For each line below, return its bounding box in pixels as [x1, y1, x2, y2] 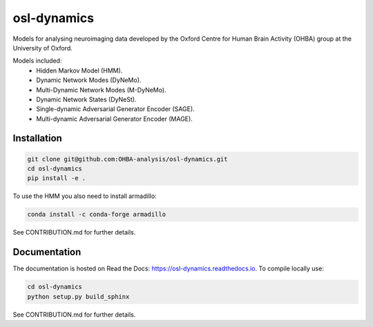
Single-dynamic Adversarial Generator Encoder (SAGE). [36, 105, 195, 113]
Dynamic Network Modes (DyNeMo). [36, 76, 142, 84]
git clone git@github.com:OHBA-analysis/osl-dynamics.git [27, 155, 228, 163]
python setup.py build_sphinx [27, 293, 130, 300]
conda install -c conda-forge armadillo [27, 210, 166, 219]
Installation [12, 132, 62, 144]
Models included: [12, 57, 62, 65]
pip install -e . [27, 175, 86, 182]
